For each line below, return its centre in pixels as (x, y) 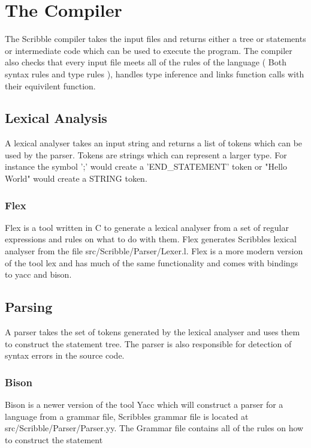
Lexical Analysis (56, 118)
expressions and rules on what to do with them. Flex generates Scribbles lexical (151, 239)
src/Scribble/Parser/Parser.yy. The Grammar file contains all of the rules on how (154, 428)
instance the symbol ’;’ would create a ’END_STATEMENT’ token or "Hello (146, 166)
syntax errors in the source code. (65, 355)
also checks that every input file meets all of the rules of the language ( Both (146, 62)
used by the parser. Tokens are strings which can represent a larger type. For (146, 154)
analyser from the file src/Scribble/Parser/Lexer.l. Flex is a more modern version (154, 251)
